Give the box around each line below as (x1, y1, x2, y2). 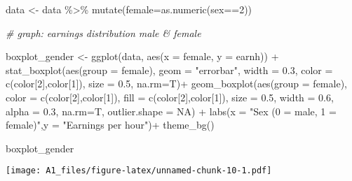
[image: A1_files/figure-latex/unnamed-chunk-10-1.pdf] (6, 166, 272, 176)
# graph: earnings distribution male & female (6, 25, 201, 40)
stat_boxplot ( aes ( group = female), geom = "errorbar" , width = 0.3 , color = (6, 62, 333, 77)
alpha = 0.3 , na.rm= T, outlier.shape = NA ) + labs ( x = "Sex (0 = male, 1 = (6, 103, 337, 118)
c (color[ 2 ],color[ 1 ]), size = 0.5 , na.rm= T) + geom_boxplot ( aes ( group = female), (6, 76, 347, 91)
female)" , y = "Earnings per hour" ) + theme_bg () (6, 117, 215, 132)
